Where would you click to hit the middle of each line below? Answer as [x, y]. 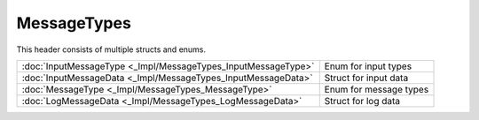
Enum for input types [368, 66]
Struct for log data [362, 101]
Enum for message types [377, 89]
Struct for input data [366, 78]
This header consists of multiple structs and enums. [111, 49]
